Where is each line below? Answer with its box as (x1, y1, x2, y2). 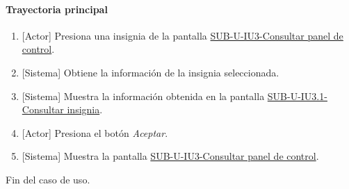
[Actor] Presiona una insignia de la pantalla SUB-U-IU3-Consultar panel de (22, 28, 343, 42)
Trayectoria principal (6, 1, 108, 16)
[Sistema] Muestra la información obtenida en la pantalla (22, 88, 265, 103)
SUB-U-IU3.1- (267, 88, 327, 103)
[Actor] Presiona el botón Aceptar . (22, 125, 168, 140)
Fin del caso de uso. (6, 172, 90, 186)
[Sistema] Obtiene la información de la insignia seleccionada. (22, 65, 279, 79)
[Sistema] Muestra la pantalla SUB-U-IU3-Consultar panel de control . (22, 149, 319, 163)
